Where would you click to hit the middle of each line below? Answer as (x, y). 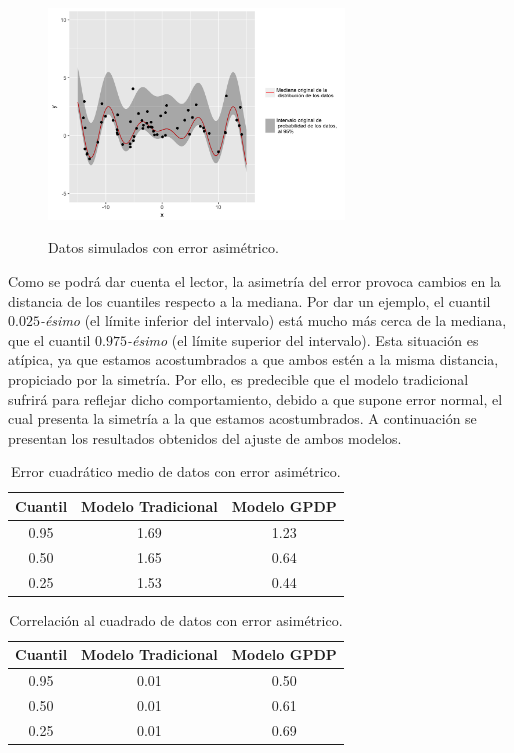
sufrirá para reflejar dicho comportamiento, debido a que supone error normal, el (255, 398)
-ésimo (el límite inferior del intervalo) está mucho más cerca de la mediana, (273, 320)
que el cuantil (49, 339)
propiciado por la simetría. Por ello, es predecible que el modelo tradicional (238, 379)
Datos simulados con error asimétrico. (163, 247)
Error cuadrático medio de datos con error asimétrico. (176, 471)
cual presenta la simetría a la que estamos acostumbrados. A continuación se (242, 418)
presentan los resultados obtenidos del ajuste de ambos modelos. (205, 437)
